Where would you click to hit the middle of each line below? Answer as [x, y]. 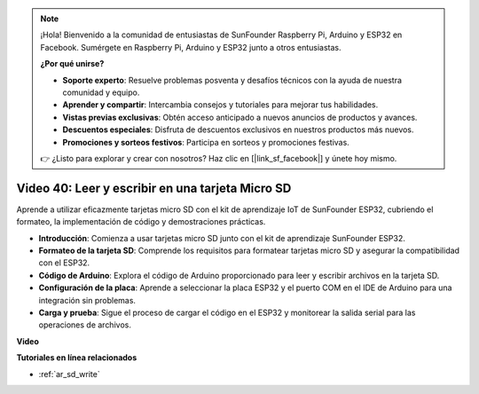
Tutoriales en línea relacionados [77, 358]
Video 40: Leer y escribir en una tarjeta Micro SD [154, 188]
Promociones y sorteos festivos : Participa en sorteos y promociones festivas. [206, 142]
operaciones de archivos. [85, 325]
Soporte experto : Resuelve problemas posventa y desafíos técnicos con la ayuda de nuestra [232, 80]
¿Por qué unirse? [72, 64]
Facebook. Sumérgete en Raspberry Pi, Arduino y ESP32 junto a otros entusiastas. [191, 47]
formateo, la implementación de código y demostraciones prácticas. [141, 222]
